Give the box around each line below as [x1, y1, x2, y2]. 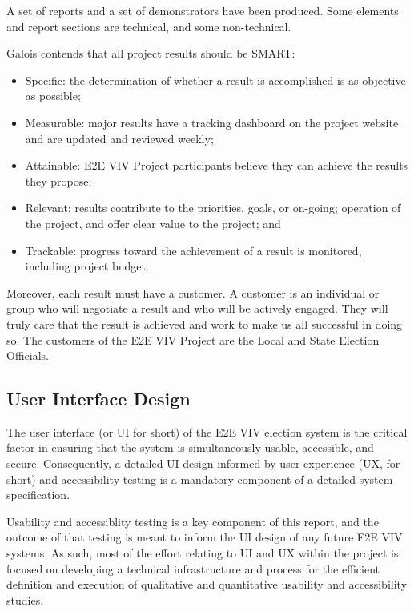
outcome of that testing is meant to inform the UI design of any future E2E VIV [6, 529, 403, 545]
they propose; [25, 172, 92, 189]
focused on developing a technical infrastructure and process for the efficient [6, 560, 380, 577]
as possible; [25, 87, 81, 104]
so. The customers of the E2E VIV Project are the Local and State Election [6, 331, 380, 348]
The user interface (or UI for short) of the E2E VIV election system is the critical [6, 423, 408, 440]
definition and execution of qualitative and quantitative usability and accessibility [6, 576, 408, 593]
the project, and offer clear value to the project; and [25, 214, 281, 231]
